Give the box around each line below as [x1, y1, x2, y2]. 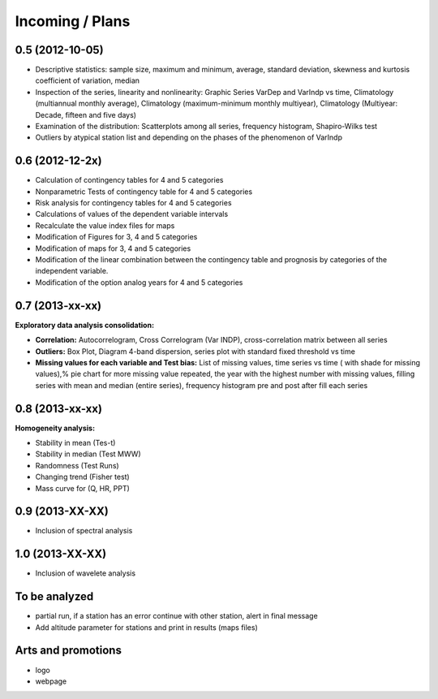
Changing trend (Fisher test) [35, 472, 130, 482]
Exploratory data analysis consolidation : [15, 320, 154, 330]
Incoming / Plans [15, 12, 131, 30]
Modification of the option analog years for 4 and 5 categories [35, 277, 243, 287]
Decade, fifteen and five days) [35, 110, 137, 119]
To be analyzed [15, 589, 94, 604]
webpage [35, 676, 67, 686]
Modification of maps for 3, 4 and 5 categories [35, 244, 191, 253]
